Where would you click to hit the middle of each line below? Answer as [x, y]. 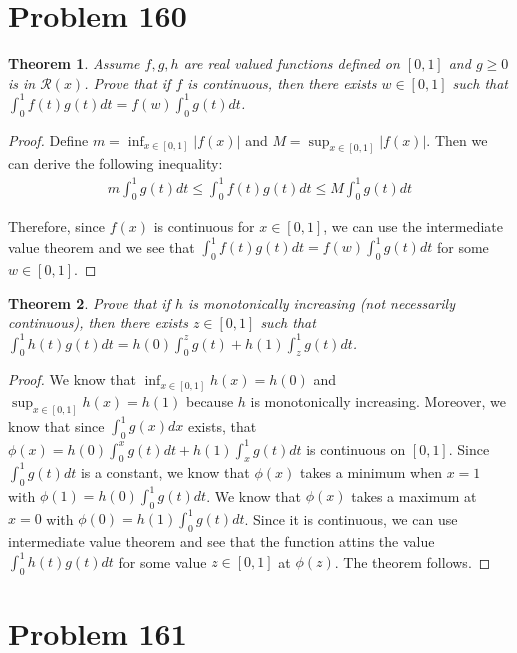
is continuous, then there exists [282, 82]
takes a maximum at [414, 495]
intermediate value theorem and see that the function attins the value [221, 541]
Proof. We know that [72, 379]
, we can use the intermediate [413, 226]
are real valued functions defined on [291, 63]
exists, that [222, 425]
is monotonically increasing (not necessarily [322, 302]
